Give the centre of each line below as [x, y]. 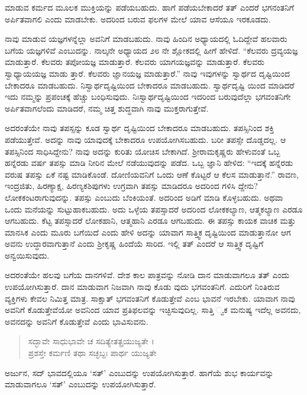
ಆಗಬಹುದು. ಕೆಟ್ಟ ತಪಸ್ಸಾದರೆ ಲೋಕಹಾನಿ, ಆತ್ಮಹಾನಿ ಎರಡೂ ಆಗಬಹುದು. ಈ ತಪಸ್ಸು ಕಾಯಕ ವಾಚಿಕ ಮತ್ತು [150, 221]
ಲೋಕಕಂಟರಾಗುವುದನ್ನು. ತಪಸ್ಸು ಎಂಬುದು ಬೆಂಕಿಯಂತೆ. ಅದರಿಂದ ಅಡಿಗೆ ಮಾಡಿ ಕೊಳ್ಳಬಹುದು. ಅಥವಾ [144, 197]
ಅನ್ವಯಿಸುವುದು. [27, 255]
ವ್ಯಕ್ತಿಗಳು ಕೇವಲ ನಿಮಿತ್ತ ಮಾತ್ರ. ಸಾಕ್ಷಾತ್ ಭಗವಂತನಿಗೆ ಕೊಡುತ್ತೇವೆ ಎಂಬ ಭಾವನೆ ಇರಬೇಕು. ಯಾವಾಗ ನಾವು [150, 298]
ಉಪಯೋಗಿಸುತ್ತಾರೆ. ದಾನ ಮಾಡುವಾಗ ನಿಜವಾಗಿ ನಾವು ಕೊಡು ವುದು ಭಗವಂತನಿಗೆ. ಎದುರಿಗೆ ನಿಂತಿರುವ [142, 287]
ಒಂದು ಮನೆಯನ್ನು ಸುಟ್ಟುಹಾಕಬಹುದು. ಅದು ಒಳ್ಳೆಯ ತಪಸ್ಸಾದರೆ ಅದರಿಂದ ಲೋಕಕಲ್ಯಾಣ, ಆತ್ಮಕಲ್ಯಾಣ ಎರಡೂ [154, 209]
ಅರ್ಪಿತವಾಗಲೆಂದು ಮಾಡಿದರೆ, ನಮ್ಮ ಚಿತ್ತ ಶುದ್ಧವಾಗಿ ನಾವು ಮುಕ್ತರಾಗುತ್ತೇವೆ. [107, 108]
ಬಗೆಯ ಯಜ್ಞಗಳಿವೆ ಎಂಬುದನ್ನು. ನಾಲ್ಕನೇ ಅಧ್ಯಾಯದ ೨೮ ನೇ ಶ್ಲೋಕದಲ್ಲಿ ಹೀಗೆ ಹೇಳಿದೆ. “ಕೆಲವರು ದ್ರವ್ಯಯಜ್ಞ [151, 50]
